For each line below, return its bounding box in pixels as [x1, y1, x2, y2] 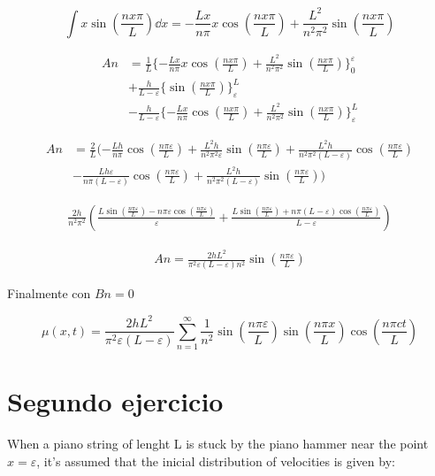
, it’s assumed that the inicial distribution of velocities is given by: [36, 452, 395, 471]
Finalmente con [7, 284, 91, 303]
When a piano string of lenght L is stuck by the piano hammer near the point [7, 434, 429, 453]
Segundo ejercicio [7, 383, 224, 419]
